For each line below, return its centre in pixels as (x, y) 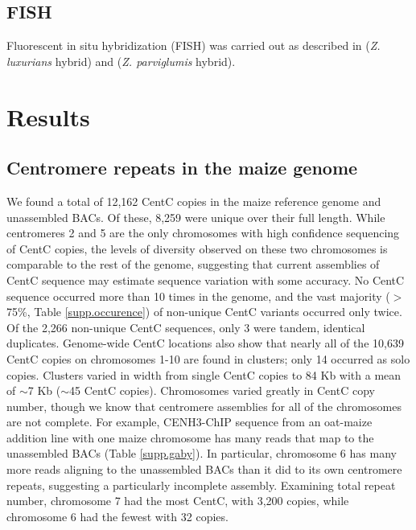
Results (48, 116)
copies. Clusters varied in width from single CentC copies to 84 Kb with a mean (204, 374)
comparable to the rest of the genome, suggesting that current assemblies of (193, 264)
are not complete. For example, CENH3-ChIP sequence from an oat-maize (189, 422)
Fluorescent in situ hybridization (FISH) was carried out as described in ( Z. (194, 45)
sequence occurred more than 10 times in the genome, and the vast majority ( (198, 296)
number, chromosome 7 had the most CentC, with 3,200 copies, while (178, 501)
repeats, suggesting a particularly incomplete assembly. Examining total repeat (201, 485)
